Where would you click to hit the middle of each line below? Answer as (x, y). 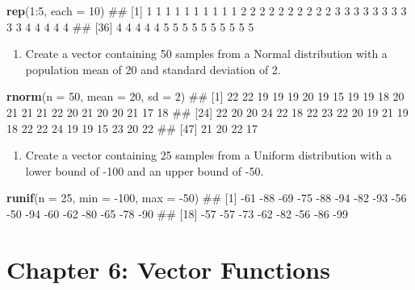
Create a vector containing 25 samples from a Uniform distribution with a (208, 155)
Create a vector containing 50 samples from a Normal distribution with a (206, 54)
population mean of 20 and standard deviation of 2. (153, 69)
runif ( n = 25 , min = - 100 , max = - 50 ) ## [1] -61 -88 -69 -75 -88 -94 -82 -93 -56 (207, 198)
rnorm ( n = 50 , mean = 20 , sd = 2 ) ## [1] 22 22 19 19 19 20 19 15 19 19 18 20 (205, 96)
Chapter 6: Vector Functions (168, 269)
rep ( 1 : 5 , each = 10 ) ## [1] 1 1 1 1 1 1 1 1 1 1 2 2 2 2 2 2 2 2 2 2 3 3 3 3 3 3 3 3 (207, 10)
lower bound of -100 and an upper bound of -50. (145, 170)
